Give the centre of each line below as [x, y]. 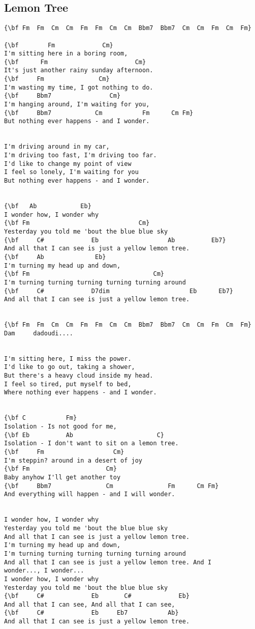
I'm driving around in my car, [57, 147]
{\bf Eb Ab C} [84, 435]
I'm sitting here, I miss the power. [68, 359]
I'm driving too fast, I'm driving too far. [81, 155]
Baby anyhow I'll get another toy [62, 477]
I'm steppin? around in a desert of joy [73, 460]
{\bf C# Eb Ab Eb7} [115, 240]
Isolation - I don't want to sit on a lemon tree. [91, 444]
